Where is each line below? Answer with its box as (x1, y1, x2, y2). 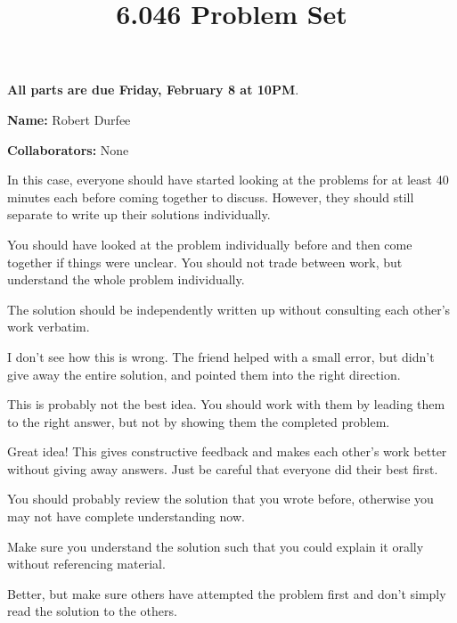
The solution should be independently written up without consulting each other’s (7, 299, 451, 318)
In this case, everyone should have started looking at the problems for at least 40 (7, 170, 449, 189)
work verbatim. (7, 317, 90, 336)
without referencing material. (7, 554, 166, 573)
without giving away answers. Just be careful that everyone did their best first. (7, 459, 438, 478)
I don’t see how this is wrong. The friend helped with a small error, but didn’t (7, 347, 435, 365)
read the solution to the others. (7, 602, 177, 620)
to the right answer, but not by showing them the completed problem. (7, 412, 390, 430)
